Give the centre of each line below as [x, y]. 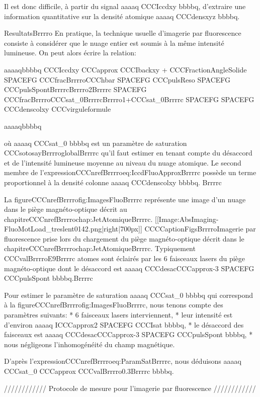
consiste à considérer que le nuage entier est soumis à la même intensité [114, 43]
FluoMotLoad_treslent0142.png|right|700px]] [73, 229]
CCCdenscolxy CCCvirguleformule [58, 109]
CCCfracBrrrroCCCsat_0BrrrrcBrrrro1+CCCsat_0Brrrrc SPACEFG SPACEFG [129, 99]
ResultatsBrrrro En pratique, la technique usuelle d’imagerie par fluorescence [123, 33]
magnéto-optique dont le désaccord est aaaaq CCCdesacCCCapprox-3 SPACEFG [129, 268]
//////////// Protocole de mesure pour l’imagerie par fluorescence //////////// [130, 388]
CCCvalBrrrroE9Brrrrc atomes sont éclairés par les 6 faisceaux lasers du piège [125, 258]
